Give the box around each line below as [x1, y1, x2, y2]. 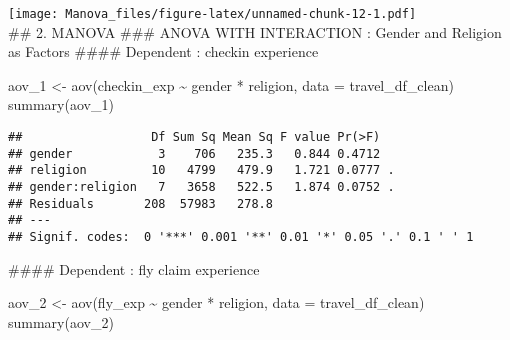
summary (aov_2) [8, 311, 114, 332]
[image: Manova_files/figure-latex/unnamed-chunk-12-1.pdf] [8, 7, 417, 21]
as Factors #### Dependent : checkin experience [8, 41, 319, 62]
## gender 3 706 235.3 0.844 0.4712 [8, 146, 381, 161]
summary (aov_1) [8, 94, 114, 115]
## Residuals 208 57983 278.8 [8, 196, 273, 211]
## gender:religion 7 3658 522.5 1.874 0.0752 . [8, 180, 395, 194]
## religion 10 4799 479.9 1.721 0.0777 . [8, 163, 395, 178]
